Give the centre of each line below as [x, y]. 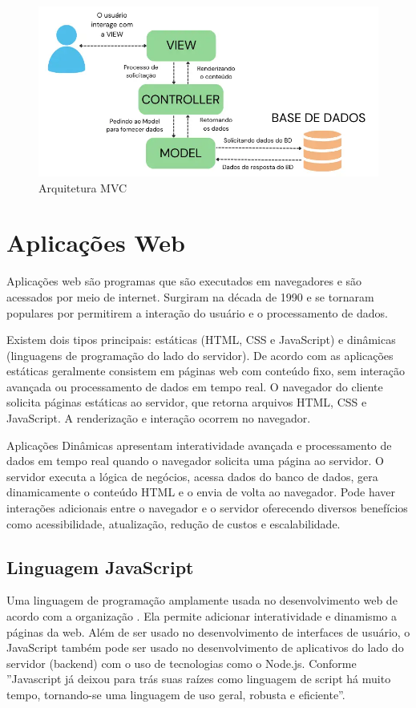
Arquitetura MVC [83, 187]
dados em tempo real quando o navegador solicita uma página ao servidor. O [195, 461]
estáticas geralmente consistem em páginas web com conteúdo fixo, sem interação [206, 371]
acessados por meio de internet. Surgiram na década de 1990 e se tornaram [190, 296]
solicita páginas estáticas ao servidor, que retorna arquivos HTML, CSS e [187, 402]
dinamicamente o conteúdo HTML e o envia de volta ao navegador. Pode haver [201, 492]
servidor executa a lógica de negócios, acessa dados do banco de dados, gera [192, 476]
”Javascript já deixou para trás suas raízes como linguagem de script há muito [199, 679]
